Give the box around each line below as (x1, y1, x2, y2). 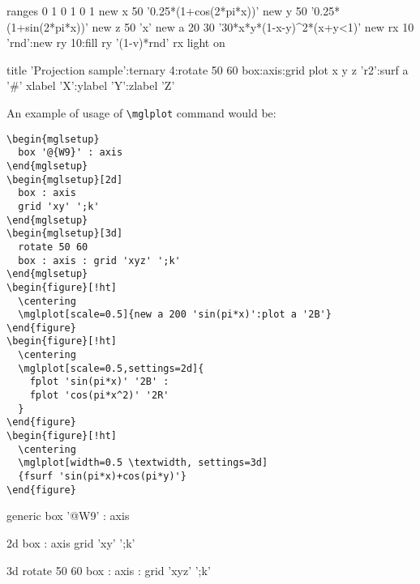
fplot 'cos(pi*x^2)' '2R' (29, 390, 169, 402)
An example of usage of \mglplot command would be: (6, 104, 276, 121)
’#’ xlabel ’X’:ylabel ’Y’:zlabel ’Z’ (6, 77, 175, 94)
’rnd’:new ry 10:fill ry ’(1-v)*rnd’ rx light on (6, 34, 225, 51)
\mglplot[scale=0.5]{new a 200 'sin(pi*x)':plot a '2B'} (18, 309, 332, 321)
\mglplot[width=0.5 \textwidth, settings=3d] (18, 457, 268, 469)
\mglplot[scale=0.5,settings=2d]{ (18, 362, 204, 374)
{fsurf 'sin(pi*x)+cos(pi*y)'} (18, 471, 186, 483)
